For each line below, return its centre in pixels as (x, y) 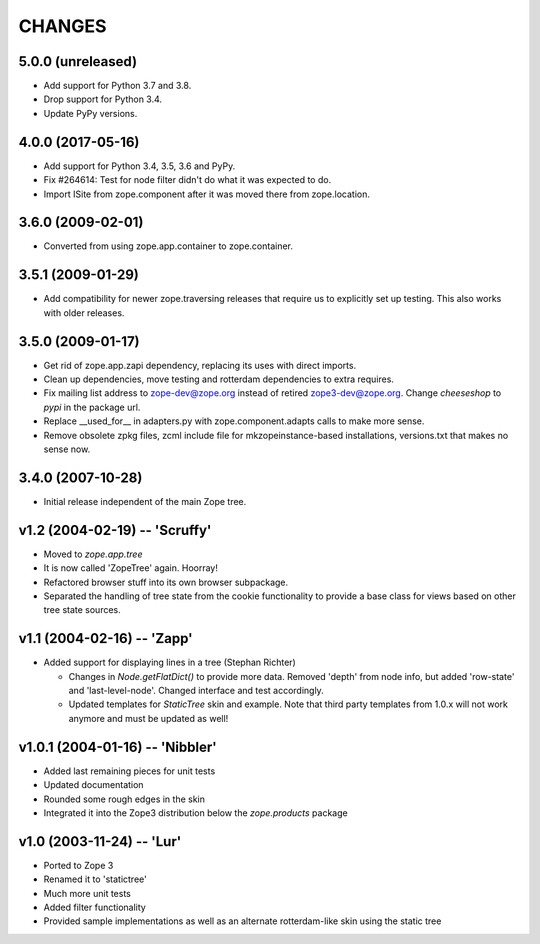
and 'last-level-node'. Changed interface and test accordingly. (196, 691)
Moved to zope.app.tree (93, 554)
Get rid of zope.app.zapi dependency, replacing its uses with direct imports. (200, 365)
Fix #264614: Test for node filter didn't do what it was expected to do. (187, 180)
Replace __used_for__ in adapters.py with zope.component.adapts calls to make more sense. (234, 421)
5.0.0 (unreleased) (78, 61)
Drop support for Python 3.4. (103, 99)
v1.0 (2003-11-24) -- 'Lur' (100, 841)
